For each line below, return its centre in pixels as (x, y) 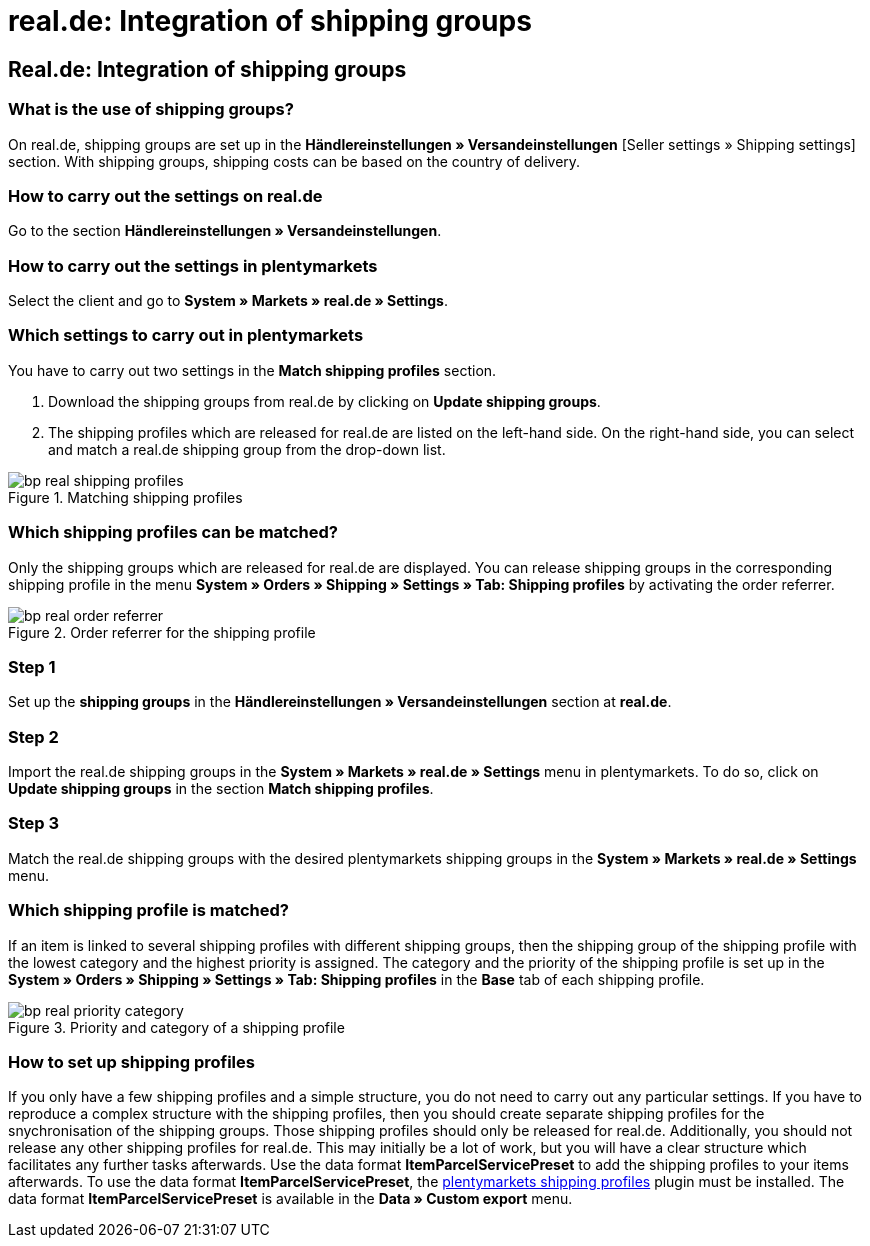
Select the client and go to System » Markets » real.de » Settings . (228, 301)
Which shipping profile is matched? (149, 910)
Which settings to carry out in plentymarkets (186, 335)
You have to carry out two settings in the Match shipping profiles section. (252, 370)
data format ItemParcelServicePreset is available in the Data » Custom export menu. (290, 1199)
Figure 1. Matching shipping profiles (125, 497)
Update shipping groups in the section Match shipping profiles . (221, 789)
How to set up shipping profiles (131, 1061)
